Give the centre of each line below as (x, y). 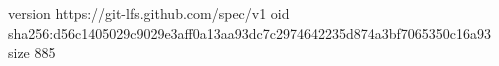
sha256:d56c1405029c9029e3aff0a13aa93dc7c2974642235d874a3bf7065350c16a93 (250, 32)
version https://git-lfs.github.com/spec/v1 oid (149, 13)
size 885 (32, 52)
